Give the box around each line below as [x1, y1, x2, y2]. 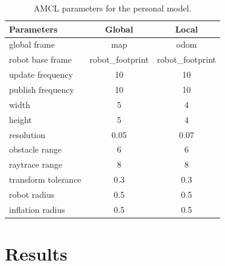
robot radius [9, 188, 55, 200]
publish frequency [9, 83, 74, 95]
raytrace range [9, 158, 63, 171]
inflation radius [9, 203, 65, 215]
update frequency [9, 68, 73, 81]
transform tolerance [9, 173, 81, 186]
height [9, 113, 32, 125]
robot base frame [9, 53, 72, 66]
